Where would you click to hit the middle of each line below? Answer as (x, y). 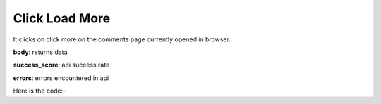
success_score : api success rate (61, 65)
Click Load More (62, 18)
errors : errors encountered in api (61, 78)
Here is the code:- (40, 91)
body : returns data (40, 52)
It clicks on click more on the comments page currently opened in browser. (122, 39)
